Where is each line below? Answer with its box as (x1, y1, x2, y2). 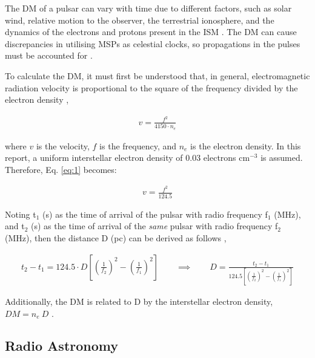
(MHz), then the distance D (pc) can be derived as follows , (5, 231, 227, 244)
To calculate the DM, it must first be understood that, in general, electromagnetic (5, 69, 310, 82)
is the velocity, (36, 139, 90, 152)
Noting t (5, 207, 36, 220)
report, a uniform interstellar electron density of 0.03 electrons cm (5, 151, 250, 164)
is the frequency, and (99, 139, 177, 152)
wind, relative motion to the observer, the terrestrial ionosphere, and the (5, 13, 274, 26)
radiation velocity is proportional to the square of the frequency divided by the (5, 81, 298, 94)
